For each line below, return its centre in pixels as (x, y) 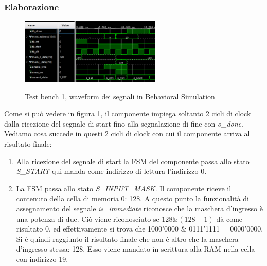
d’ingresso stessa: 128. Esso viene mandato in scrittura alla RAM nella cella (136, 249)
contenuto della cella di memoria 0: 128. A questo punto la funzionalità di (132, 198)
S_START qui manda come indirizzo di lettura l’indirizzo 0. (111, 171)
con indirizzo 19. (42, 259)
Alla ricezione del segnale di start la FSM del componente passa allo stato (133, 161)
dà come (229, 218)
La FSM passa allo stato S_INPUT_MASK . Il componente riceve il (124, 188)
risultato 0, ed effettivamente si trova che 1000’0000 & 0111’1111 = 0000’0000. (140, 229)
